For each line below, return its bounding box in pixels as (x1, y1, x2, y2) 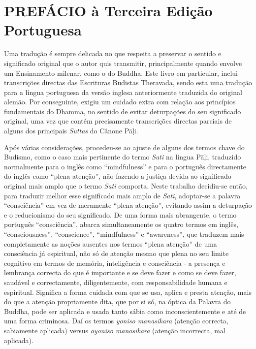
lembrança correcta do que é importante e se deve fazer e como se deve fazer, (4, 267, 236, 278)
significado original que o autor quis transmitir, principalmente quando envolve (4, 58, 242, 68)
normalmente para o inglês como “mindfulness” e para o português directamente (4, 161, 247, 171)
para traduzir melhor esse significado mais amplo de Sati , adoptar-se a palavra (4, 190, 241, 200)
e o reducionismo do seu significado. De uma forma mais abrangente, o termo (4, 209, 237, 220)
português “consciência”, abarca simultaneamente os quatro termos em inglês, (4, 219, 238, 229)
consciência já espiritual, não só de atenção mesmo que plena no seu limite (4, 248, 229, 258)
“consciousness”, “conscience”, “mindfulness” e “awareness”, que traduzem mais (4, 229, 244, 239)
